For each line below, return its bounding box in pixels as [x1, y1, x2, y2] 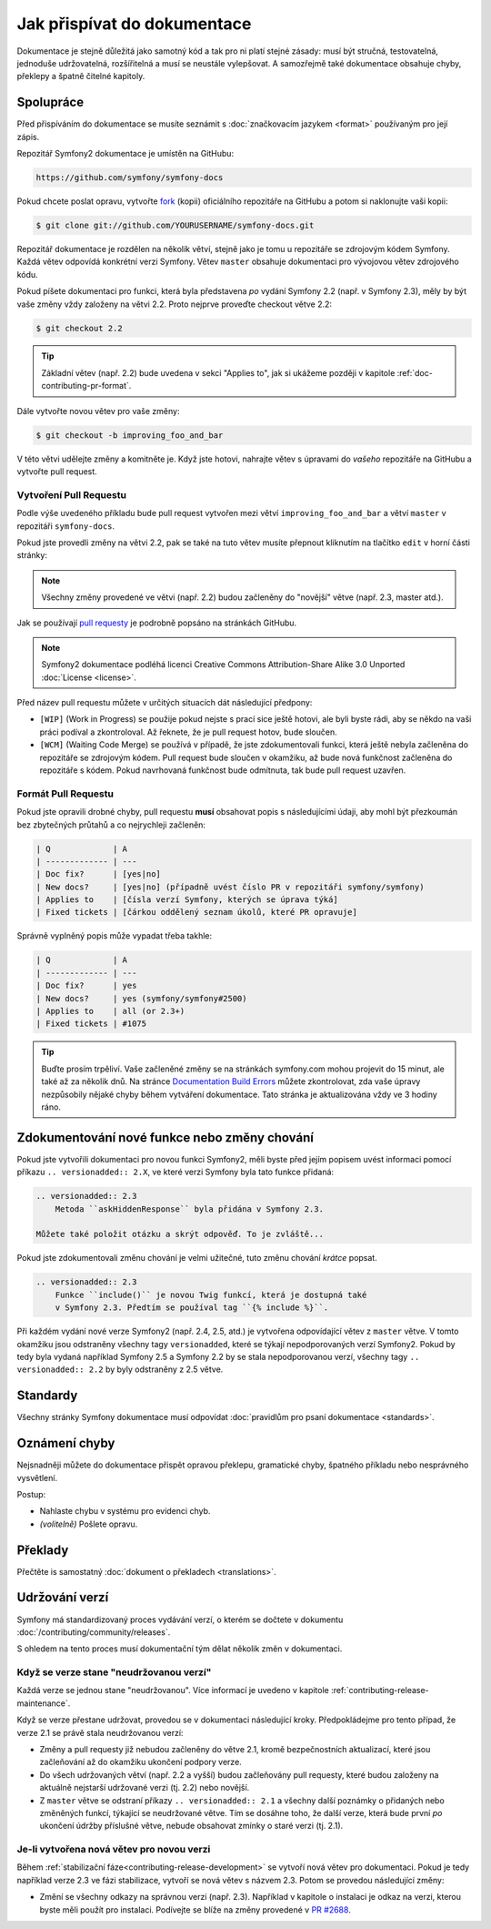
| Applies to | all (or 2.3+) [35, 1006, 185, 1017]
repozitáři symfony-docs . [16, 520, 115, 532]
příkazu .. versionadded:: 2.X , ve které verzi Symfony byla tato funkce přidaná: [16, 1166, 335, 1178]
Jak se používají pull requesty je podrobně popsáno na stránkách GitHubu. [16, 617, 297, 628]
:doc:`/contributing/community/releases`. [16, 1626, 171, 1638]
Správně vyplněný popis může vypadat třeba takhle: [16, 930, 213, 941]
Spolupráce [16, 95, 85, 110]
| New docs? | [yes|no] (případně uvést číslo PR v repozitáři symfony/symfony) [35, 881, 425, 892]
